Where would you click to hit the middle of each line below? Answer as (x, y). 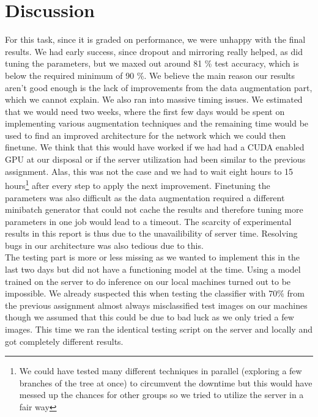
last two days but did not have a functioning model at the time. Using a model (153, 269)
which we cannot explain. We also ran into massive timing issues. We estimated (154, 99)
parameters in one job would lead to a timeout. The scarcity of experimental (148, 221)
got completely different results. (64, 341)
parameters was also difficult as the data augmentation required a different (145, 197)
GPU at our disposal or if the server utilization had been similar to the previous (155, 159)
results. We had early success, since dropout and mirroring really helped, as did (154, 51)
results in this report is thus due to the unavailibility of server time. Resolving (151, 233)
